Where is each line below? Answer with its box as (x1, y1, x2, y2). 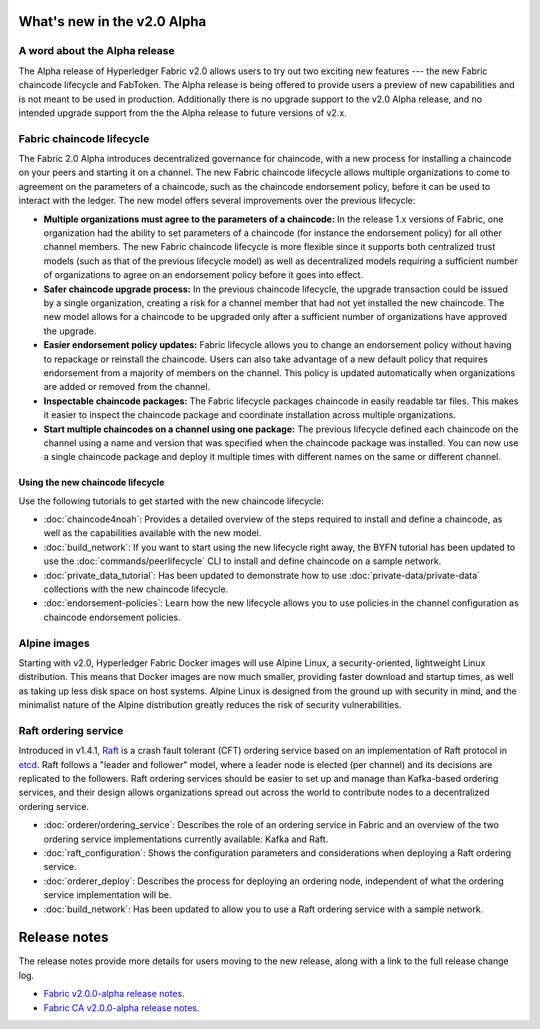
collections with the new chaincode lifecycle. (43, 583, 229, 595)
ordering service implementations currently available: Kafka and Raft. (43, 833, 329, 845)
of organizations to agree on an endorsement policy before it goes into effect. (43, 269, 364, 281)
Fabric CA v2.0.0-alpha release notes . (43, 1001, 200, 1014)
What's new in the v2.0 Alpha (18, 13, 207, 30)
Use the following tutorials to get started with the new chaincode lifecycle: (18, 495, 324, 507)
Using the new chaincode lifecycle (18, 476, 165, 489)
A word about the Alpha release (18, 44, 175, 58)
